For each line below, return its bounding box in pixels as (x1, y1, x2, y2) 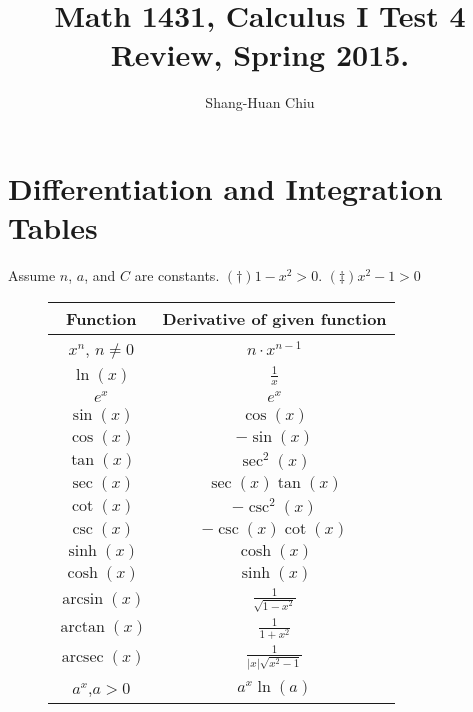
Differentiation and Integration (8, 167, 443, 208)
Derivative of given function (162, 306, 387, 330)
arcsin (62, 590, 104, 607)
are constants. (134, 265, 220, 286)
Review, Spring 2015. (110, 34, 410, 75)
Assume (8, 265, 56, 286)
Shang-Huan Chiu (205, 92, 315, 113)
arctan (60, 619, 105, 636)
